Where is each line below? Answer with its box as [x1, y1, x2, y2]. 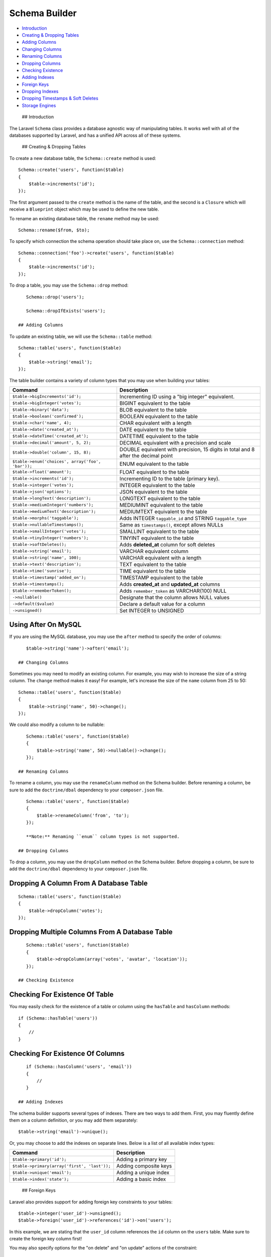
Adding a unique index [116, 1169, 170, 1176]
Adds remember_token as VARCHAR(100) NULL [119, 587, 227, 594]
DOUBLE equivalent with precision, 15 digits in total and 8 [119, 445, 255, 453]
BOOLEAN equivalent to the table [119, 413, 198, 420]
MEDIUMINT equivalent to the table [119, 501, 203, 508]
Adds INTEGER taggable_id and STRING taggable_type [119, 514, 247, 521]
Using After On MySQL [9, 620, 82, 629]
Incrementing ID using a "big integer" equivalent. [119, 393, 235, 400]
